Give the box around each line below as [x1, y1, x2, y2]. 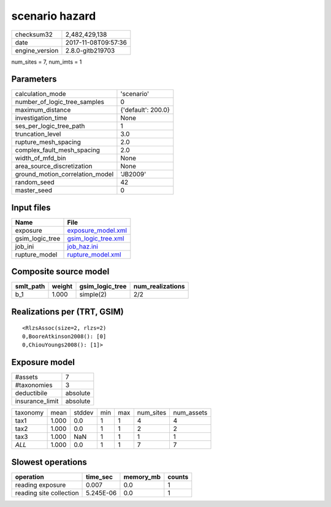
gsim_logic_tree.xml [67, 234, 124, 242]
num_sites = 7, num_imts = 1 [11, 58, 82, 66]
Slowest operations [11, 457, 87, 467]
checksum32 [15, 30, 53, 39]
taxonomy [15, 408, 44, 417]
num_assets [173, 408, 208, 417]
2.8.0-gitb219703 [65, 46, 115, 54]
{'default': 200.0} [120, 106, 170, 115]
